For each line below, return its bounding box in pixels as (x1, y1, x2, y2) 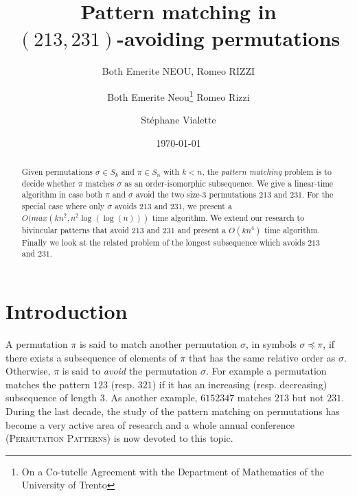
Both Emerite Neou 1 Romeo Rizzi (107, 87, 250, 104)
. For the (302, 189, 334, 200)
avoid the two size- (135, 189, 203, 200)
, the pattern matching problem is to (202, 166, 332, 178)
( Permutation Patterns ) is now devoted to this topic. (5, 431, 233, 445)
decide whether (21, 177, 76, 189)
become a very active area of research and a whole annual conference (5, 417, 295, 432)
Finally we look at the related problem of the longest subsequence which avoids (21, 236, 306, 248)
